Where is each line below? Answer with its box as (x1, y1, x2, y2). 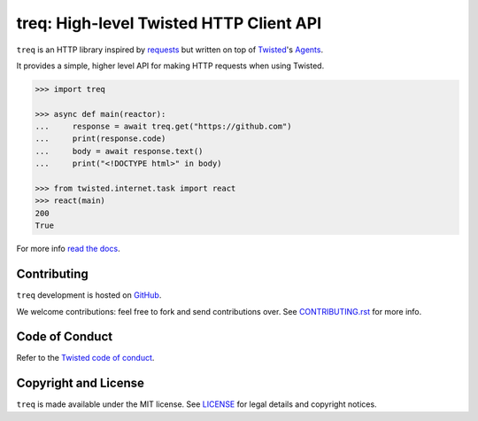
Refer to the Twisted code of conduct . (16, 353, 155, 363)
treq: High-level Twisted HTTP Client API (16, 13, 322, 33)
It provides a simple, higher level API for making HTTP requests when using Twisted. (16, 60, 325, 71)
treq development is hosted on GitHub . (16, 290, 162, 300)
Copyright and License (16, 376, 145, 391)
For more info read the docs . (16, 244, 120, 254)
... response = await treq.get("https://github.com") (35, 121, 292, 132)
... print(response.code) (35, 134, 166, 144)
